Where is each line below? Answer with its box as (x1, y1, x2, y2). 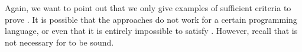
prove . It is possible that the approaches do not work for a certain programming (5, 13, 297, 25)
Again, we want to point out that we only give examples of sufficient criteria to (5, 2, 291, 13)
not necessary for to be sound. (5, 36, 114, 48)
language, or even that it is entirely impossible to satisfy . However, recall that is (5, 25, 298, 37)
